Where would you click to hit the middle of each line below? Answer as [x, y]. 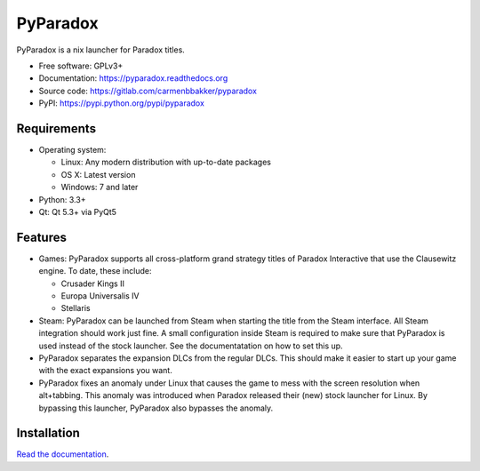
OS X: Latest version [98, 174]
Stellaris [76, 308]
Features [41, 237]
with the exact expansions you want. [105, 371]
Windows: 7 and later [100, 188]
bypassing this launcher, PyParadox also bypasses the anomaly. [156, 408]
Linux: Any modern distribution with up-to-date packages [166, 162]
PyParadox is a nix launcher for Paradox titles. [101, 50]
